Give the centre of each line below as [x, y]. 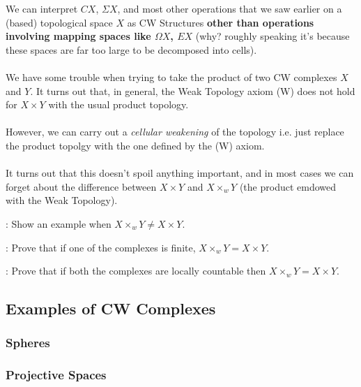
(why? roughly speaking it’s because [272, 36]
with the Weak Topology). [62, 200]
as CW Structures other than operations [221, 22]
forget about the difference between [81, 186]
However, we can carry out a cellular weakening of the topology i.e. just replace [175, 132]
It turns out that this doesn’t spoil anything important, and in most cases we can [180, 173]
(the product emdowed [288, 186]
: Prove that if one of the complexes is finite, [101, 247]
